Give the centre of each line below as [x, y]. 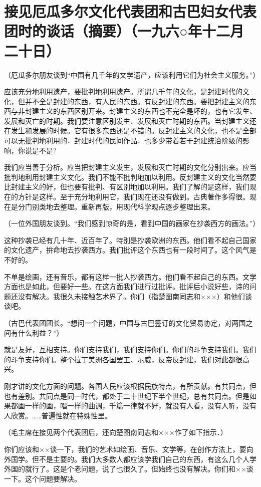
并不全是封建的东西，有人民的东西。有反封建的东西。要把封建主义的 [137, 101]
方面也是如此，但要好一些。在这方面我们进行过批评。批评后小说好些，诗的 [127, 286]
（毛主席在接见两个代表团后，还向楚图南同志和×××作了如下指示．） [116, 432]
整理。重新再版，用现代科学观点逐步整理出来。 [137, 206]
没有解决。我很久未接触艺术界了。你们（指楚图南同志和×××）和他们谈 [135, 296]
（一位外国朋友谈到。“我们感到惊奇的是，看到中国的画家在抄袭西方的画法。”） [132, 223]
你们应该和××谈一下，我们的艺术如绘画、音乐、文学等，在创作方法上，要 [125, 449]
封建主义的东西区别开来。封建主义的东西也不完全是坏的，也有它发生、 [141, 111]
